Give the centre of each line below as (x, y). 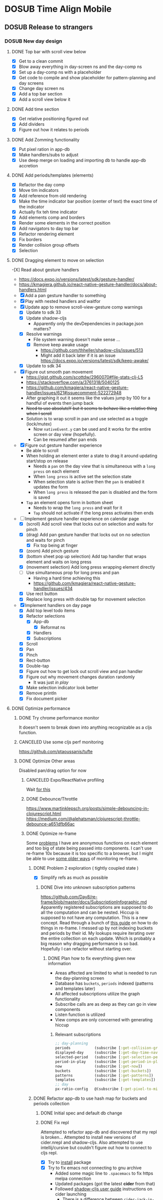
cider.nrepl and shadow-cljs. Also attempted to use (92, 1142)
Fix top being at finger (55, 545)
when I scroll (39, 413)
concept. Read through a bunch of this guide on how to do (99, 923)
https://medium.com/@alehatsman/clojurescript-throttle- (83, 819)
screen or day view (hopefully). (65, 434)
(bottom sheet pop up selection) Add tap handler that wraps (86, 556)
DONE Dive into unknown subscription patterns (88, 887)
